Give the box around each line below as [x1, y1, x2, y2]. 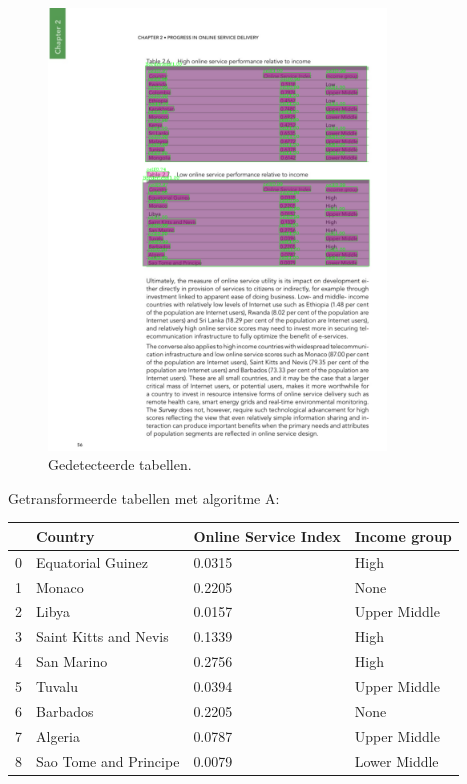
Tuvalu [36, 675, 79, 696]
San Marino [36, 651, 108, 672]
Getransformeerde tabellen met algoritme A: [8, 487, 280, 508]
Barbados [36, 700, 94, 721]
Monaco [36, 576, 84, 597]
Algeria [36, 725, 80, 746]
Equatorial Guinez [36, 551, 148, 572]
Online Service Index [193, 525, 341, 546]
